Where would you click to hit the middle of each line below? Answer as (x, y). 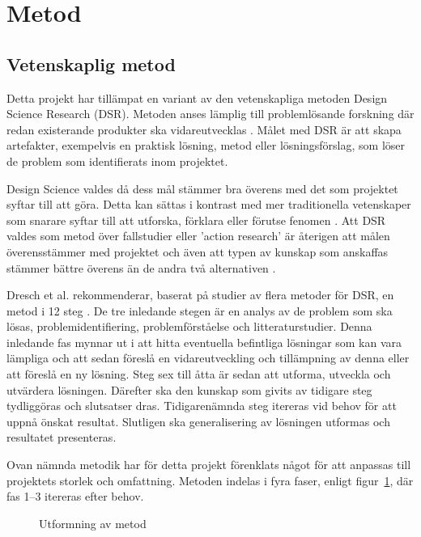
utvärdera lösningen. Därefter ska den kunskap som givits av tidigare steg (189, 389)
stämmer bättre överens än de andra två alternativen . (141, 267)
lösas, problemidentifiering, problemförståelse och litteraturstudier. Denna (189, 326)
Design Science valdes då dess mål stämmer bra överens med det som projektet (202, 188)
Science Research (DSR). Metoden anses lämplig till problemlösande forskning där (210, 114)
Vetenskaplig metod (91, 63)
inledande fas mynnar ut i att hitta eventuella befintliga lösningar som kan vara (204, 342)
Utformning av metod (93, 523)
